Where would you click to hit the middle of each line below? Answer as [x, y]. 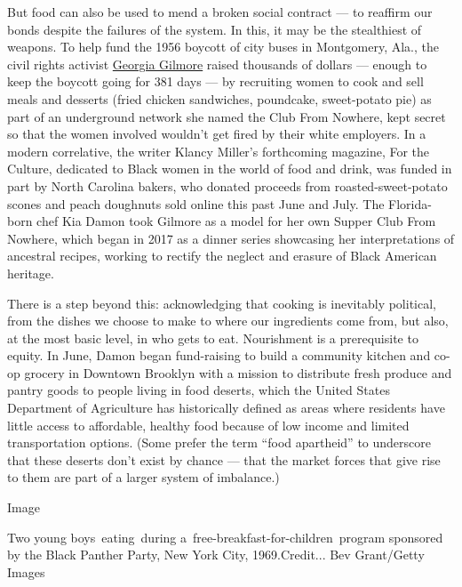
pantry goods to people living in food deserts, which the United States [199, 390]
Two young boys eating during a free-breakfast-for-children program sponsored [225, 537]
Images [26, 571]
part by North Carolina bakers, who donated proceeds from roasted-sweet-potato [227, 185]
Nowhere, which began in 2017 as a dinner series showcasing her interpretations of [231, 238]
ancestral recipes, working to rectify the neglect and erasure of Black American [222, 256]
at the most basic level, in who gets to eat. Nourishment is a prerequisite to [213, 338]
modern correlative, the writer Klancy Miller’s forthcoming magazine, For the [219, 151]
